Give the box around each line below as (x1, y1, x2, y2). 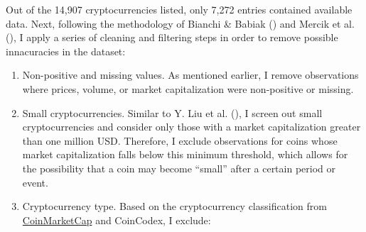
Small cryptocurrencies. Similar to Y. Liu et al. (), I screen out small (22, 105, 323, 120)
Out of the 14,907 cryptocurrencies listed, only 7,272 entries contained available (6, 2, 352, 16)
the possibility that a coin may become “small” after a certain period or (22, 160, 335, 175)
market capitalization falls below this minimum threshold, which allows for (22, 147, 348, 162)
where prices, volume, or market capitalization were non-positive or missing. (22, 81, 354, 96)
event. (22, 175, 48, 189)
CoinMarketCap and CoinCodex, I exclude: (22, 212, 211, 227)
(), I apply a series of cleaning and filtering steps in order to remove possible (6, 30, 338, 45)
